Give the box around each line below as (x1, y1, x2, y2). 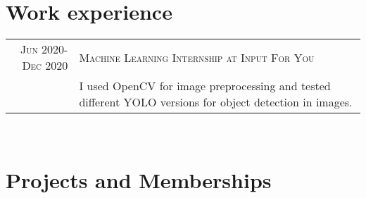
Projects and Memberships (6, 165, 272, 194)
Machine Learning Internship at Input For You (79, 49, 315, 66)
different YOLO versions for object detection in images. (79, 94, 353, 111)
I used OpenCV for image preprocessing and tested (79, 78, 331, 94)
